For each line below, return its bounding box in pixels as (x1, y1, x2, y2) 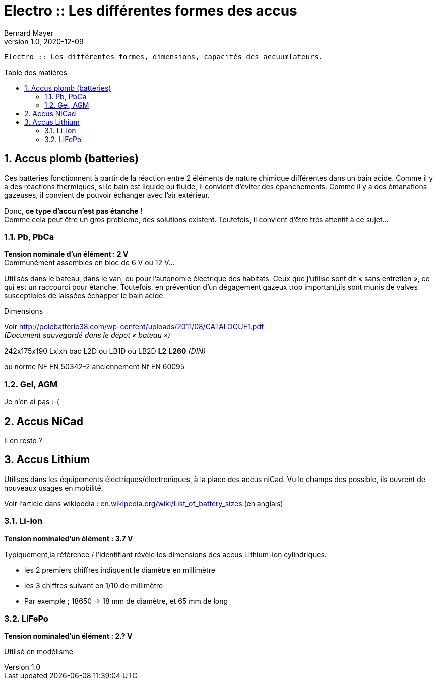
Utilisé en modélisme (4, 647, 74, 656)
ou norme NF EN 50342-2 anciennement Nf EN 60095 (4, 362, 185, 371)
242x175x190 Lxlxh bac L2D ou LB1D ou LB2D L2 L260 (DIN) (4, 347, 206, 356)
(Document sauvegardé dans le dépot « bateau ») (4, 331, 170, 340)
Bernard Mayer (4, 28, 53, 37)
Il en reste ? (4, 436, 42, 445)
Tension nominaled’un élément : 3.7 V (4, 534, 133, 543)
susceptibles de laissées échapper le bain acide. (4, 291, 165, 300)
